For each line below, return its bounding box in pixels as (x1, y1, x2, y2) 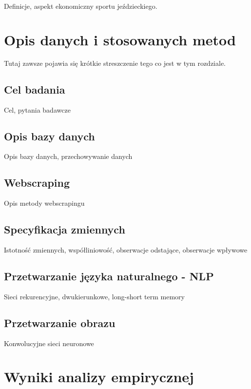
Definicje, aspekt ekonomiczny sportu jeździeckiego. (4, 1, 157, 11)
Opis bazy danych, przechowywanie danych (4, 151, 133, 161)
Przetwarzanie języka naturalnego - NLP (4, 268, 214, 283)
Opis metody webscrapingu (4, 198, 85, 208)
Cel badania (4, 81, 65, 97)
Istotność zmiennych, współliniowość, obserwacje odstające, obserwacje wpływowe (4, 244, 248, 254)
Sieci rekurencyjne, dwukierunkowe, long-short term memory (4, 291, 185, 301)
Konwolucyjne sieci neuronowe (4, 338, 94, 348)
